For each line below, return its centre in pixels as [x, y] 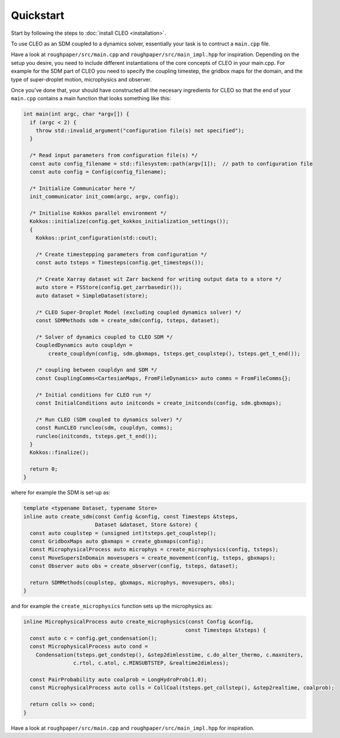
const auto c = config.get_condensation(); [94, 638]
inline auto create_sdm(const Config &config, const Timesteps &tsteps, [131, 516]
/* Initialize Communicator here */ [83, 188]
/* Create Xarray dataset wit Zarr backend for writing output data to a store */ [159, 279]
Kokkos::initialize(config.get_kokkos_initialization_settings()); [129, 222]
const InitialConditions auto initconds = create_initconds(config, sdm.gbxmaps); [159, 403]
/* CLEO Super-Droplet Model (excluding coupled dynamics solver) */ [138, 312]
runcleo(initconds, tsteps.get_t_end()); [97, 436]
